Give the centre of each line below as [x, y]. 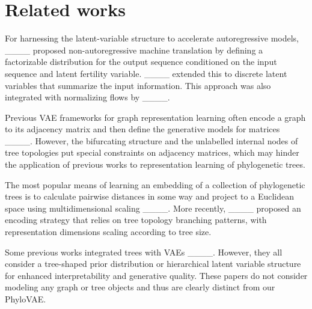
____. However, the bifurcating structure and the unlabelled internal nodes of [151, 140]
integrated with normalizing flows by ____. [87, 97]
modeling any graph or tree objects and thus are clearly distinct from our [140, 287]
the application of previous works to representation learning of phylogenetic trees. [155, 164]
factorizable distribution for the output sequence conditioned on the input [141, 62]
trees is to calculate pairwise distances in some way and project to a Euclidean [149, 196]
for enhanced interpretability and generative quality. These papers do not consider [156, 275]
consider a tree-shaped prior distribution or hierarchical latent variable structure [153, 264]
